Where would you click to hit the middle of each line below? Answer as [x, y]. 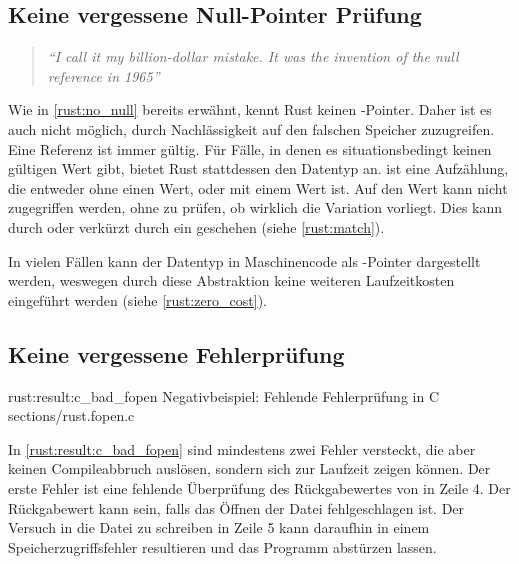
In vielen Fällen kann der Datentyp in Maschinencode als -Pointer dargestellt [244, 260]
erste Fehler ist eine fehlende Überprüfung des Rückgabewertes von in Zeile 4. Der [259, 487]
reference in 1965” [103, 75]
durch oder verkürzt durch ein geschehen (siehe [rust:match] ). [196, 226]
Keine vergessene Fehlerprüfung [176, 353]
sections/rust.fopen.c [71, 415]
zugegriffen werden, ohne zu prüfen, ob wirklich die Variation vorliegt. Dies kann [255, 207]
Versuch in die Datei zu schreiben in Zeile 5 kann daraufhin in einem [219, 527]
